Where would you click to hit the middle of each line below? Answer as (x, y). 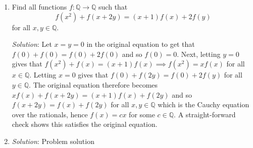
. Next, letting (199, 54)
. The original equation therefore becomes (93, 84)
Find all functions (39, 7)
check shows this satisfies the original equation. (85, 124)
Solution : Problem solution (53, 141)
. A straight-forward (205, 114)
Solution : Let (32, 44)
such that (113, 7)
